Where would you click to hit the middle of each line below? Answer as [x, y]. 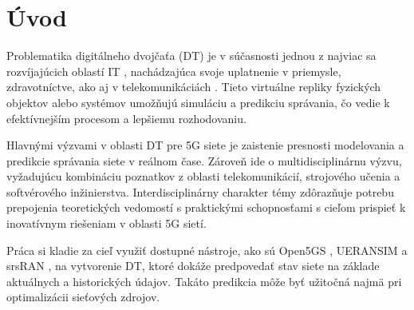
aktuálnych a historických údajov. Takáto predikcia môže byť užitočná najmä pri [204, 281]
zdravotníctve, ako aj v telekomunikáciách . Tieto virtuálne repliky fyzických [194, 87]
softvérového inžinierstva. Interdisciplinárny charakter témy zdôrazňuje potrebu [200, 191]
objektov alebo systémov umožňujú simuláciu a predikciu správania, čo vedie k [198, 102]
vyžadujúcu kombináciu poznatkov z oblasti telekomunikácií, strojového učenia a [203, 176]
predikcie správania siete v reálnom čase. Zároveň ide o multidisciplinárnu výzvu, [204, 160]
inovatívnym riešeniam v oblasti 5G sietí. [106, 223]
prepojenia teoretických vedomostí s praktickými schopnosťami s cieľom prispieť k [206, 207]
